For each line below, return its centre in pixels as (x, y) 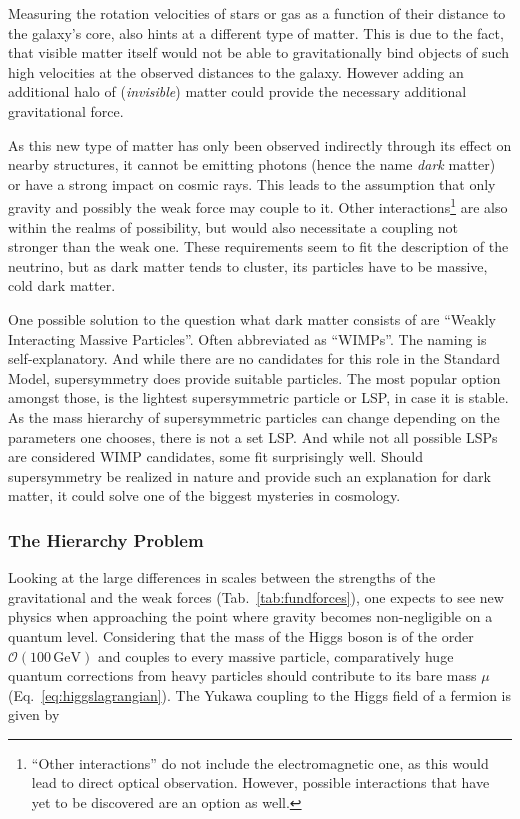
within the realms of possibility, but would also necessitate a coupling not (233, 226)
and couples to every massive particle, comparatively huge (275, 655)
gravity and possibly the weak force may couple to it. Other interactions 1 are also (258, 205)
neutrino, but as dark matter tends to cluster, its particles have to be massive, (248, 265)
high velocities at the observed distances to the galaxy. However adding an (236, 71)
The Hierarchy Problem (106, 539)
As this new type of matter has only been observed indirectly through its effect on (260, 144)
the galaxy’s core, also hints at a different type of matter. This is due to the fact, (256, 32)
